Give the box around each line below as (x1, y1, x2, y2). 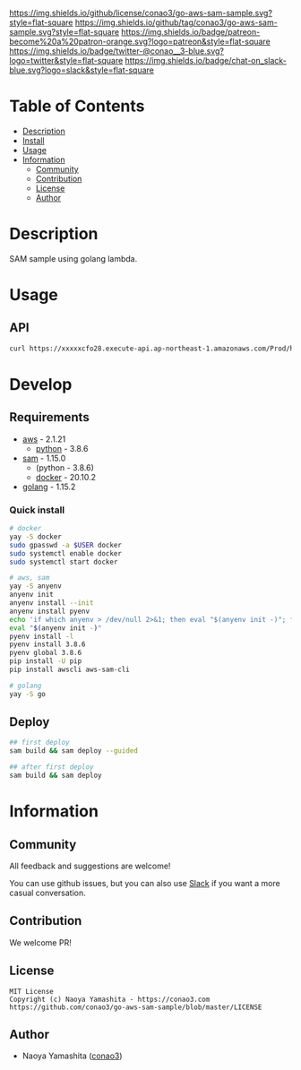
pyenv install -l (9, 632, 74, 641)
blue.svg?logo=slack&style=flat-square (9, 65, 155, 75)
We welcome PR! (9, 936, 72, 948)
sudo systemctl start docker (9, 557, 118, 566)
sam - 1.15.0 (21, 453, 66, 463)
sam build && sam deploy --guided (9, 746, 139, 755)
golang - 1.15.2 (21, 481, 76, 492)
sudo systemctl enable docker (9, 548, 123, 558)
